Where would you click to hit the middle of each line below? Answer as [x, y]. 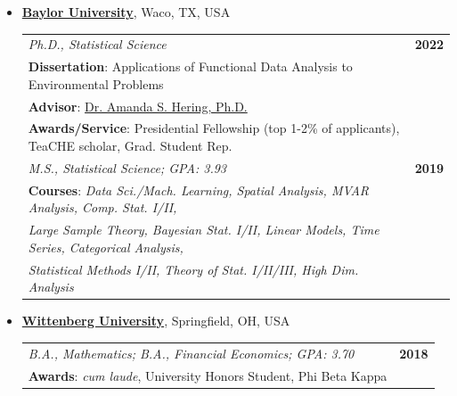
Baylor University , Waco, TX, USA [126, 12]
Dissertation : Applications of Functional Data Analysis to [190, 66]
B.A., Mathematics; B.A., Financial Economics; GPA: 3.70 [191, 353]
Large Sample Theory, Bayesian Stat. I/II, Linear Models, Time [204, 230]
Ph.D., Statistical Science [97, 44]
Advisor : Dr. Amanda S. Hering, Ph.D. [138, 106]
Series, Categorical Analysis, [106, 247]
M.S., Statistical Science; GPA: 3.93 [127, 167]
